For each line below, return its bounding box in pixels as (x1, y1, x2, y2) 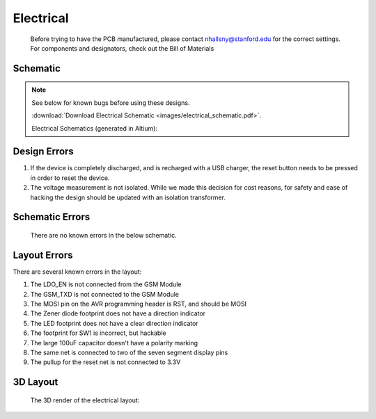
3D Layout (13, 376, 58, 388)
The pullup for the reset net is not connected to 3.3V (30, 358, 181, 366)
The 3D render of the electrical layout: (30, 396, 140, 404)
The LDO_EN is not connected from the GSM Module (30, 280, 182, 288)
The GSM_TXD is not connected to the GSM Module (30, 290, 180, 298)
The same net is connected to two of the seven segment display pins (30, 348, 228, 357)
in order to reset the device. (30, 174, 110, 182)
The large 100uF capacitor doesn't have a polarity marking (30, 338, 198, 347)
